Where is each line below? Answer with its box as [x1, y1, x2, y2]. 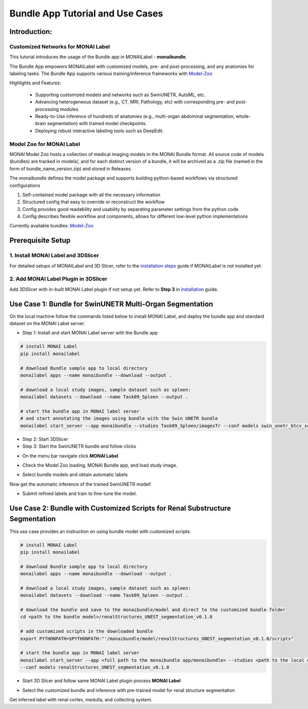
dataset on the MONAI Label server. [9, 321, 85, 327]
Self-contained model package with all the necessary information [22, 191, 161, 198]
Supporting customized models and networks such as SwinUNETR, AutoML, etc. [35, 92, 205, 98]
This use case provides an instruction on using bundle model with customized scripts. [9, 528, 191, 535]
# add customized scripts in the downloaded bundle [20, 628, 153, 634]
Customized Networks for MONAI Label [9, 43, 110, 50]
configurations [9, 182, 41, 188]
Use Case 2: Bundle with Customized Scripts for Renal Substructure [9, 504, 231, 512]
